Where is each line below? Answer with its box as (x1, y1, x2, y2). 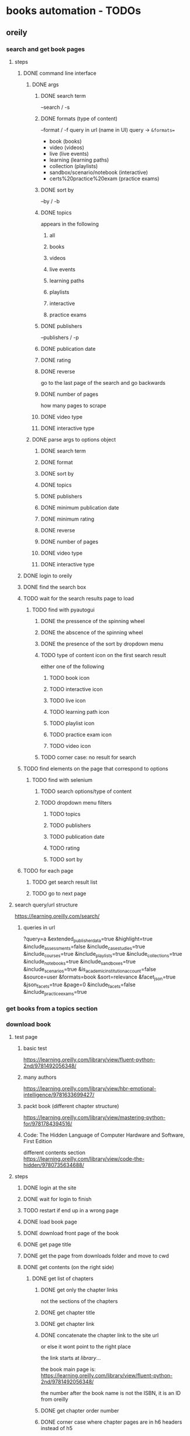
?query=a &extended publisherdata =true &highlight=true (23, 935, 153, 943)
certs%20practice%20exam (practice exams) (49, 175, 160, 182)
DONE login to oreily (23, 572, 72, 579)
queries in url (23, 924, 56, 931)
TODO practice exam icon (49, 731, 112, 738)
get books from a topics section (6, 1004, 98, 1013)
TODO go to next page (32, 890, 87, 897)
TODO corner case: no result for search (40, 754, 136, 761)
